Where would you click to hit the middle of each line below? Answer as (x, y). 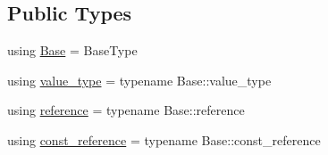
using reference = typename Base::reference (126, 110)
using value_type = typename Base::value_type (139, 80)
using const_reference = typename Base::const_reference (164, 139)
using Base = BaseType (72, 50)
